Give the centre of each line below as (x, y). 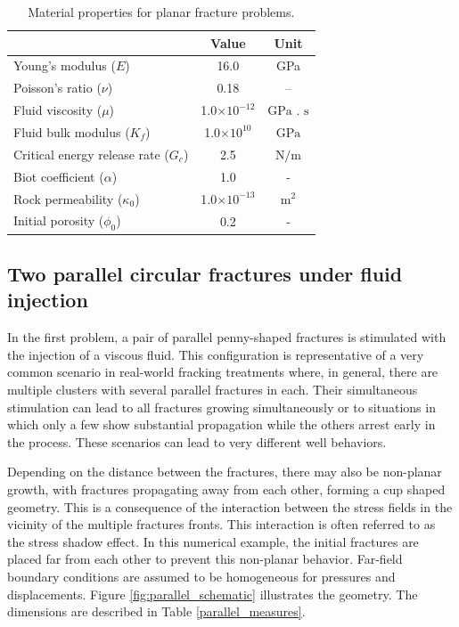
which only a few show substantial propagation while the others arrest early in (221, 424)
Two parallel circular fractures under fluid (205, 274)
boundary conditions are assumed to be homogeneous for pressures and (201, 576)
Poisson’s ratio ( (57, 88)
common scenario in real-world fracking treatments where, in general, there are (223, 372)
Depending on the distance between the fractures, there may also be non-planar (225, 472)
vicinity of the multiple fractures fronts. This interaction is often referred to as (221, 524)
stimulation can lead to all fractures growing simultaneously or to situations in (221, 407)
